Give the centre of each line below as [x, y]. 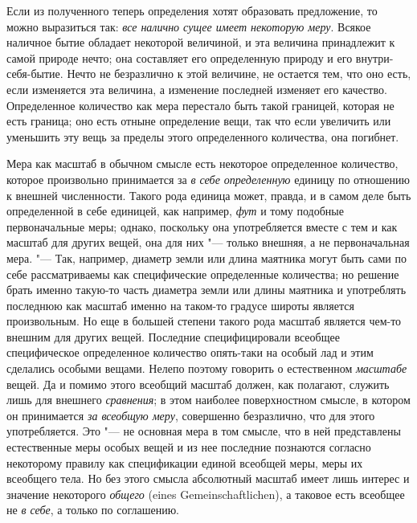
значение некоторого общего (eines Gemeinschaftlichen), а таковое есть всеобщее [206, 494]
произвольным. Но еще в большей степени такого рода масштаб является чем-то [204, 321]
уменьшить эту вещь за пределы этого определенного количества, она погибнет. [203, 136]
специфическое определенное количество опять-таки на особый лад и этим [190, 352]
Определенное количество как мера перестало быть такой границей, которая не [200, 105]
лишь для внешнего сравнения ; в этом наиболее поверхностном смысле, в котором [208, 400]
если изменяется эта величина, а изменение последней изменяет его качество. [197, 89]
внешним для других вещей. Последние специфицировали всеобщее [173, 336]
